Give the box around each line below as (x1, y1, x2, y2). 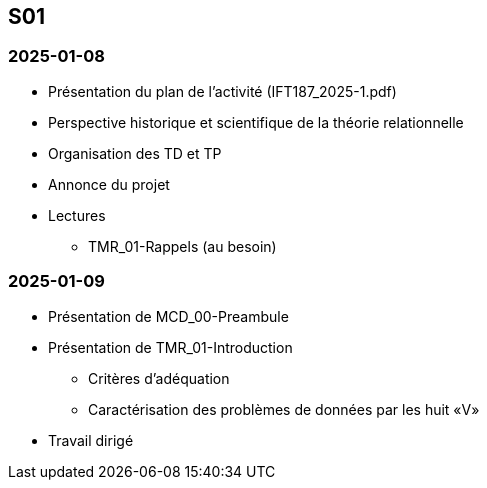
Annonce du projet (48, 175, 170, 193)
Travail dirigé (48, 431, 134, 449)
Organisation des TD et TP (48, 144, 222, 162)
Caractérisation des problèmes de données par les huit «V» (88, 400, 480, 418)
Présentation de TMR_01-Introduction (48, 338, 293, 356)
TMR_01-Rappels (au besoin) (88, 237, 277, 255)
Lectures (48, 206, 106, 224)
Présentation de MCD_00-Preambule (48, 307, 289, 325)
